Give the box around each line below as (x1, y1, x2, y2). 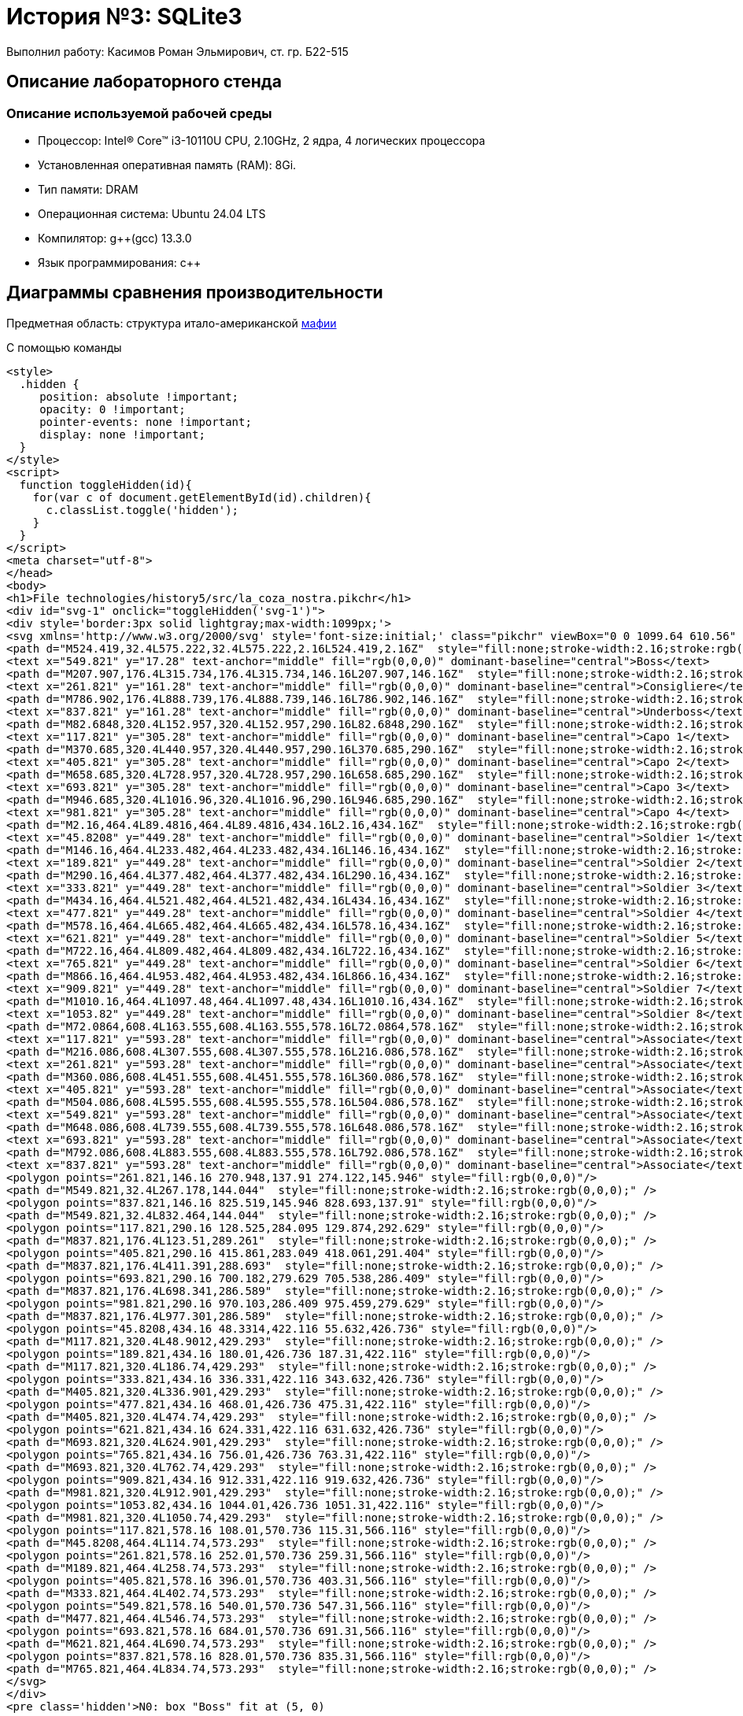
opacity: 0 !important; (39, 402, 186, 416)
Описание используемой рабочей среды (6, 105, 272, 121)
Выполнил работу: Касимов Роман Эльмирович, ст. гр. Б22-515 (6, 44, 349, 58)
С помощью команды (6, 340, 122, 354)
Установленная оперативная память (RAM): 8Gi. (38, 157, 297, 172)
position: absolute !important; (39, 390, 239, 403)
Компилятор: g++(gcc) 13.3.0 (38, 231, 192, 245)
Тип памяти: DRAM (38, 182, 139, 196)
